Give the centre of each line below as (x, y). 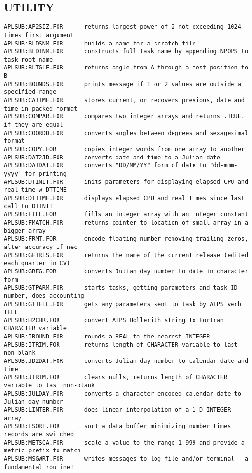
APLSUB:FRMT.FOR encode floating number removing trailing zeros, (126, 239)
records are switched (39, 435)
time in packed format (41, 108)
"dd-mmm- (224, 166)
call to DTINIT (29, 206)
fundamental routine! (39, 467)
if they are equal (34, 125)
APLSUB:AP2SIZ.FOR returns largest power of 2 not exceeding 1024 (123, 27)
